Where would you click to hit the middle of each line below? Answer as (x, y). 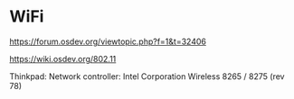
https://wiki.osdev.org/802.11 (63, 58)
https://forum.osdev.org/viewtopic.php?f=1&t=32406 (108, 41)
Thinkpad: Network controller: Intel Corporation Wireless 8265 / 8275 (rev (147, 76)
